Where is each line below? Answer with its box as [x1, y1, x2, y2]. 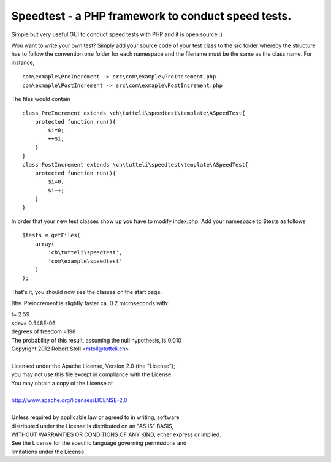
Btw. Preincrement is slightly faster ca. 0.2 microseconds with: [11, 300, 169, 307]
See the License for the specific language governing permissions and [11, 439, 187, 447]
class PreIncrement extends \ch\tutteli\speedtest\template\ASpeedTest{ [22, 110, 245, 116]
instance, [11, 59, 35, 66]
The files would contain [11, 95, 70, 102]
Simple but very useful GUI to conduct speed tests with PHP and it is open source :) [11, 31, 223, 38]
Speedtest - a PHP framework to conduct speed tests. [11, 9, 292, 23]
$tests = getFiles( [22, 232, 81, 239]
